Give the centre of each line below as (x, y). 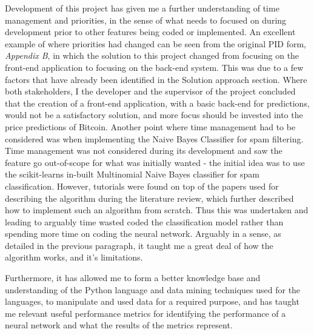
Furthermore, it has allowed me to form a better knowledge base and (133, 278)
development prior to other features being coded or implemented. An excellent (150, 32)
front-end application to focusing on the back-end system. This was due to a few (154, 67)
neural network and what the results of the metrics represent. (119, 325)
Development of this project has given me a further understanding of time (142, 8)
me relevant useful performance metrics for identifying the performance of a (145, 313)
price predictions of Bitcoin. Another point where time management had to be (150, 126)
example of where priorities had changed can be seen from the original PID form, (155, 43)
